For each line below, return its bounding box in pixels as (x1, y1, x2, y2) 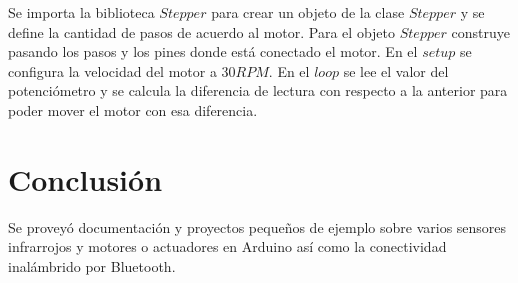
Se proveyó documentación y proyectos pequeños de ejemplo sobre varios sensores (8, 216, 507, 237)
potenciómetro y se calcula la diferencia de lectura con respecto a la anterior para (8, 80, 508, 101)
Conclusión (8, 158, 163, 199)
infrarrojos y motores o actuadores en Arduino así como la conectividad (8, 236, 447, 257)
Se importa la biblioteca (8, 2, 155, 22)
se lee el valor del (343, 60, 449, 81)
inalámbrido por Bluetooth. (8, 255, 176, 276)
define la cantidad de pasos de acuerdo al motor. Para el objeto (8, 21, 396, 42)
